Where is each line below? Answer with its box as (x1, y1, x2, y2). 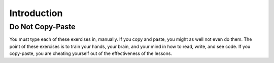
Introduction (9, 8, 63, 19)
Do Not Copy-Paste (9, 22, 76, 31)
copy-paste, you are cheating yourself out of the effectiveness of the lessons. (9, 50, 173, 56)
